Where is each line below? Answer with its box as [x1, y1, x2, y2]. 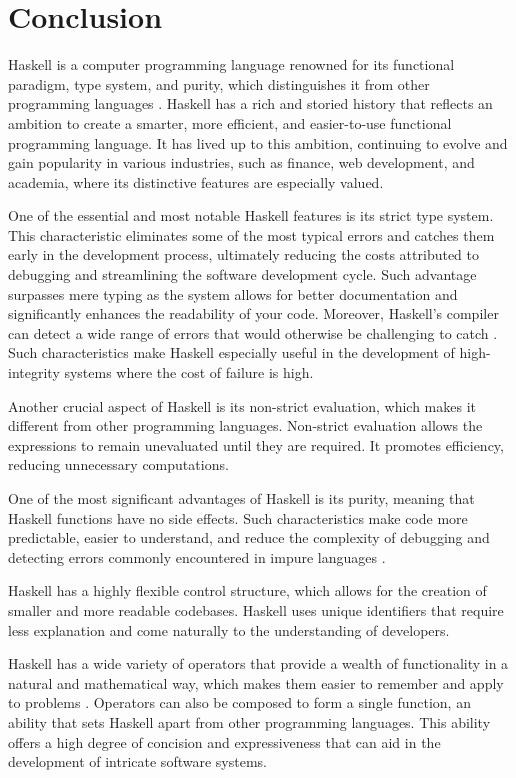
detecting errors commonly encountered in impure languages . [8, 546, 386, 567]
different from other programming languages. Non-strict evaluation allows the [8, 415, 483, 436]
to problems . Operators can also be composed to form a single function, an [8, 692, 471, 713]
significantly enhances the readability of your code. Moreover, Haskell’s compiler [8, 303, 499, 324]
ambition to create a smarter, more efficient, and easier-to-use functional [8, 112, 452, 133]
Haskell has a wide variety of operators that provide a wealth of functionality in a [8, 653, 509, 674]
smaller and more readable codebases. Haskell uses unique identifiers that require [8, 599, 504, 620]
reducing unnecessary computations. [8, 454, 229, 475]
